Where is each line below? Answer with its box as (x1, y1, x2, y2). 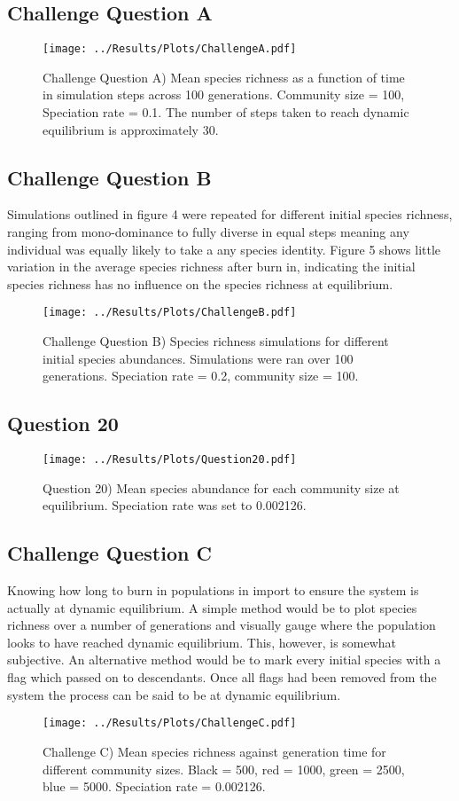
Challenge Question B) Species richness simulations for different (43, 332, 389, 350)
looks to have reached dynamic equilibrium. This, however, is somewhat (7, 632, 397, 651)
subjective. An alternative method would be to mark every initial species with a (7, 650, 441, 669)
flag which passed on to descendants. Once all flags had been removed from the (7, 668, 437, 687)
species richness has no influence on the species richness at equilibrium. (7, 274, 393, 293)
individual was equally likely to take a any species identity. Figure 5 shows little (7, 240, 441, 258)
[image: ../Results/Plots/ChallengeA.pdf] (43, 43, 297, 56)
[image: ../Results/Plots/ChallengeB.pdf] (43, 306, 297, 319)
